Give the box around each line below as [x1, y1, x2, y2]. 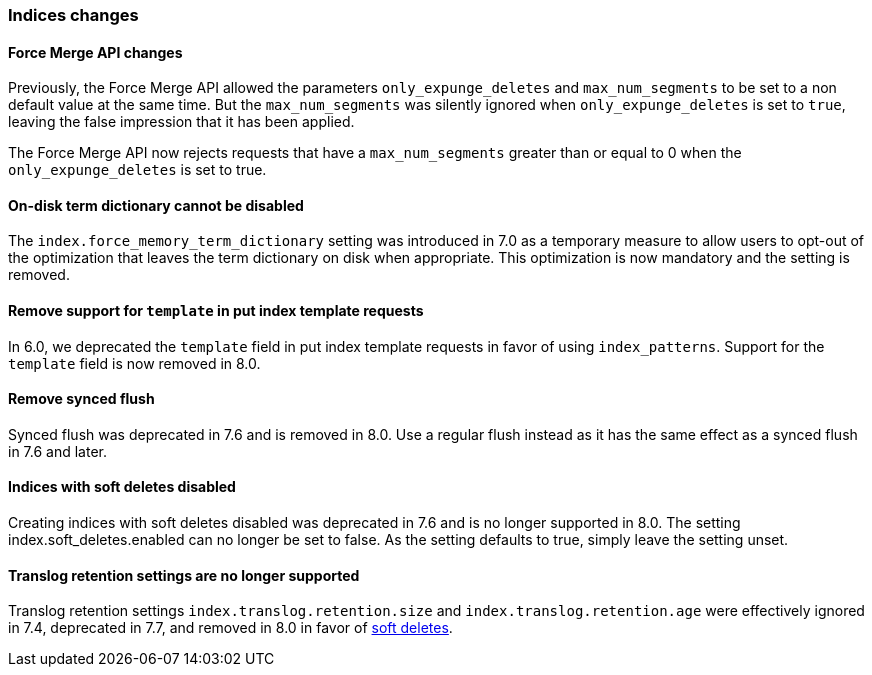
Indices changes [8, 5, 139, 25]
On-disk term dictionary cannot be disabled [8, 196, 304, 214]
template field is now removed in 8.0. [8, 354, 261, 372]
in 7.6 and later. [8, 442, 107, 460]
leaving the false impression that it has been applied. [8, 113, 355, 131]
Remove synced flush [8, 390, 155, 408]
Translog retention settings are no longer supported [8, 566, 360, 584]
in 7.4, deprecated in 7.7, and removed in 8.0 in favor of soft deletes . [8, 619, 453, 637]
